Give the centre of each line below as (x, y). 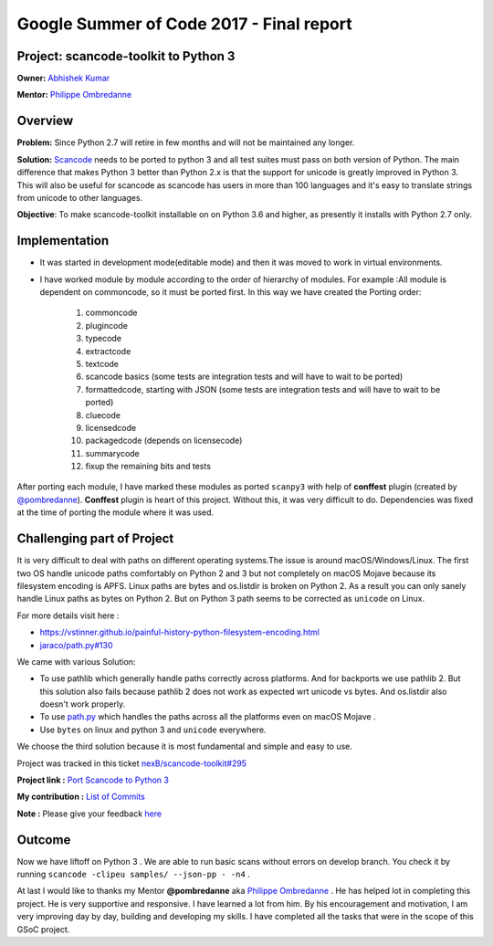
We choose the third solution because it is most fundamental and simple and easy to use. (185, 746)
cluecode (103, 415)
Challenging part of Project (95, 539)
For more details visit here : (68, 615)
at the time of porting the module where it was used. (115, 512)
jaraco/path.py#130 (76, 645)
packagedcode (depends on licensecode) (164, 441)
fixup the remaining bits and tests (148, 467)
